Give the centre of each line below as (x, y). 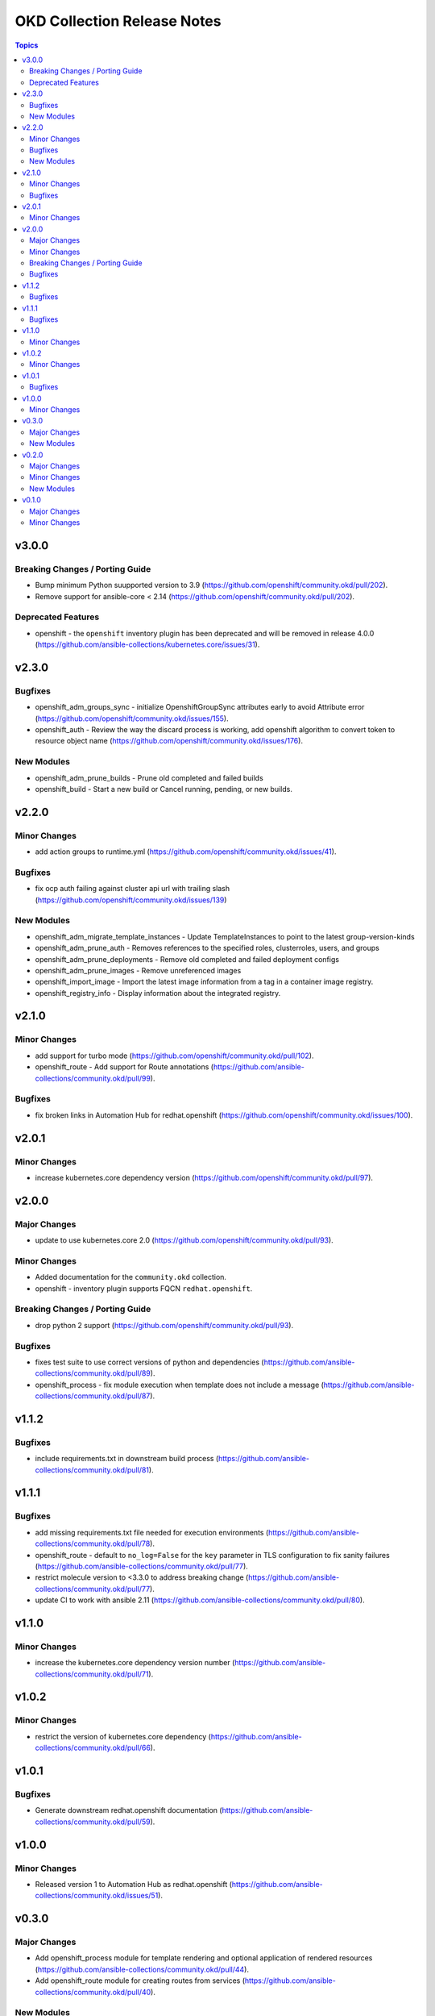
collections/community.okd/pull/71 (92, 1674)
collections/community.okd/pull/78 (93, 1543)
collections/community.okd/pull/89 (93, 1373)
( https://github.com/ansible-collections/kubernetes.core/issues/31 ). (147, 644)
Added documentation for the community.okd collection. (131, 1277)
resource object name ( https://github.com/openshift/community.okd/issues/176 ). (169, 741)
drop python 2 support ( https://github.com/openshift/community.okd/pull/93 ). (164, 1325)
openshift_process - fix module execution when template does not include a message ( (179, 1385)
